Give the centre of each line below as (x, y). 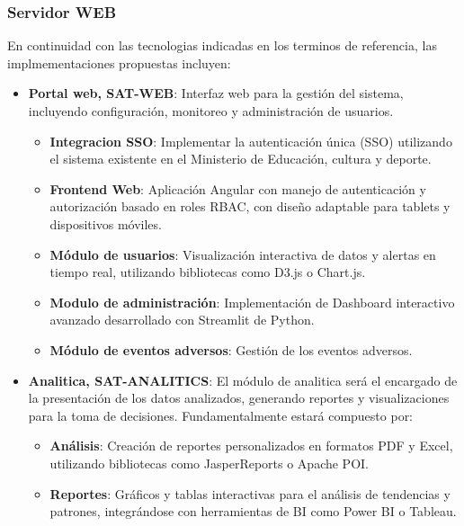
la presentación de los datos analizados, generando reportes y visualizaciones (239, 398)
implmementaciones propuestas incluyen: (119, 62)
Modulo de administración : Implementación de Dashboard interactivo (252, 302)
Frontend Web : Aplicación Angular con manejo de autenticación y (238, 188)
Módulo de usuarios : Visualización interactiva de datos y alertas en (243, 254)
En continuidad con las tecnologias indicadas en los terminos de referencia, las (222, 45)
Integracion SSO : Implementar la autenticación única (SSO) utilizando (251, 141)
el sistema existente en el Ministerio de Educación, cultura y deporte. (241, 159)
